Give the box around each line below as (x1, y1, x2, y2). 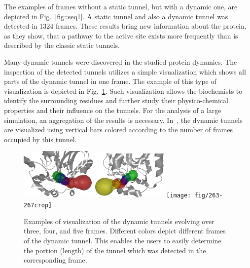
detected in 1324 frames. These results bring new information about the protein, (4, 21, 247, 31)
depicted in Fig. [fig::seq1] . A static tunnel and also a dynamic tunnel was (4, 11, 228, 21)
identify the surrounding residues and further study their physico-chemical (4, 95, 228, 106)
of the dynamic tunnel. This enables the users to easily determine (24, 235, 221, 245)
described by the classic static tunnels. (4, 40, 120, 50)
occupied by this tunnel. (4, 134, 77, 144)
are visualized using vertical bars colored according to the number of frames (4, 124, 233, 135)
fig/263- (194, 192, 223, 199)
